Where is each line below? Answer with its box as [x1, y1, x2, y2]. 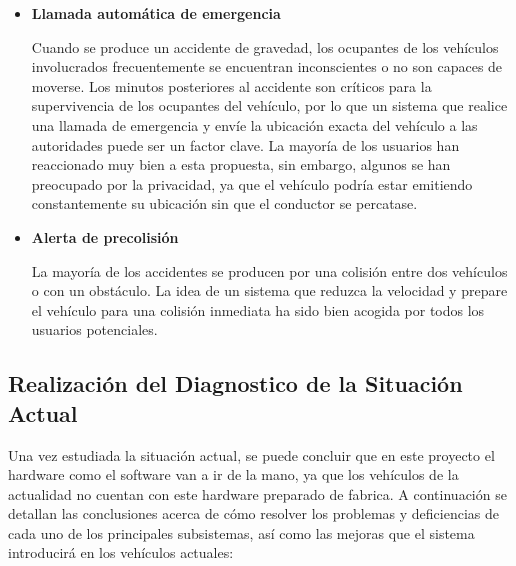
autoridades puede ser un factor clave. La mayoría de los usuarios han [31, 134, 460, 155]
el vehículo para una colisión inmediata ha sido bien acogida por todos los [31, 299, 485, 320]
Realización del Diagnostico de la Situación [8, 368, 463, 399]
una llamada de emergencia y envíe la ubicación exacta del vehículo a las [31, 114, 478, 135]
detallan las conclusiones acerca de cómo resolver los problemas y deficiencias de [8, 503, 500, 524]
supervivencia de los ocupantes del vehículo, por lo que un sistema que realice [31, 95, 508, 116]
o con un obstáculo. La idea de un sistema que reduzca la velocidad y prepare [31, 280, 508, 301]
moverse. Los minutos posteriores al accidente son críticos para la [31, 75, 432, 96]
